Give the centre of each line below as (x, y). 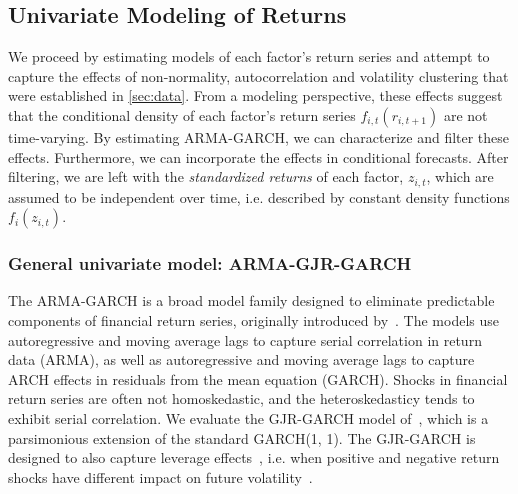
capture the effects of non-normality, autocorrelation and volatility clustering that (258, 75)
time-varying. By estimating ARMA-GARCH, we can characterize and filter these (259, 136)
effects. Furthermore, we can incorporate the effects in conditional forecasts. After (258, 156)
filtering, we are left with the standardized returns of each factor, (206, 176)
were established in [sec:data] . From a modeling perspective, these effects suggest (255, 95)
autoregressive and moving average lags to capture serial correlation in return (245, 339)
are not (465, 114)
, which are (460, 176)
